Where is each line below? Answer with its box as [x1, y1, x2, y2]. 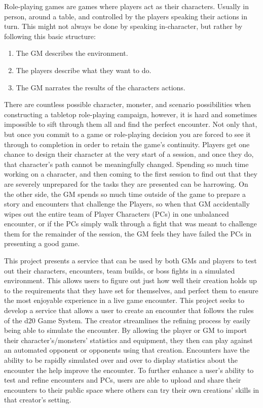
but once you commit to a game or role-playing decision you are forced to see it [4, 128, 251, 139]
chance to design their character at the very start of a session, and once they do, [4, 149, 254, 159]
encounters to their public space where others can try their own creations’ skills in [4, 384, 259, 395]
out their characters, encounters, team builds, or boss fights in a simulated [4, 265, 235, 276]
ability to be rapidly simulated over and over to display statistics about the [4, 355, 238, 365]
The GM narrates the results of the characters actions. [16, 82, 185, 92]
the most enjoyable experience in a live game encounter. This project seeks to [4, 295, 245, 305]
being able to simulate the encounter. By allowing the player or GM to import [4, 325, 247, 335]
